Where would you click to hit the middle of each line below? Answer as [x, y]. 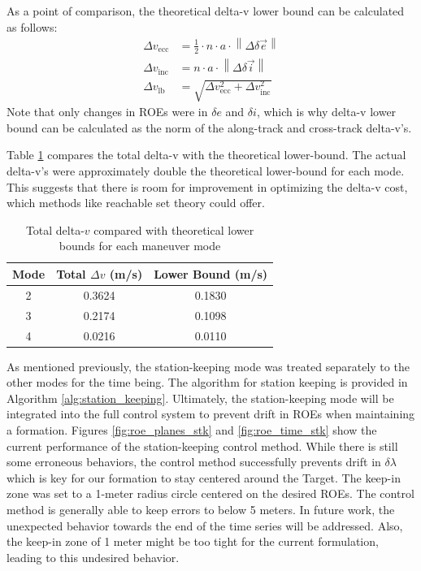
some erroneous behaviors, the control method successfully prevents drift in [194, 462]
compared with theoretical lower [174, 229]
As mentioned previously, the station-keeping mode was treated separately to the [208, 366]
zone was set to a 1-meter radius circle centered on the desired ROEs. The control [210, 493]
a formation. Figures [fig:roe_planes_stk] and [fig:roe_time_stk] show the [192, 429]
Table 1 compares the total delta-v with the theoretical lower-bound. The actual [206, 155]
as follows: [32, 26]
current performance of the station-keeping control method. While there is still [202, 446]
